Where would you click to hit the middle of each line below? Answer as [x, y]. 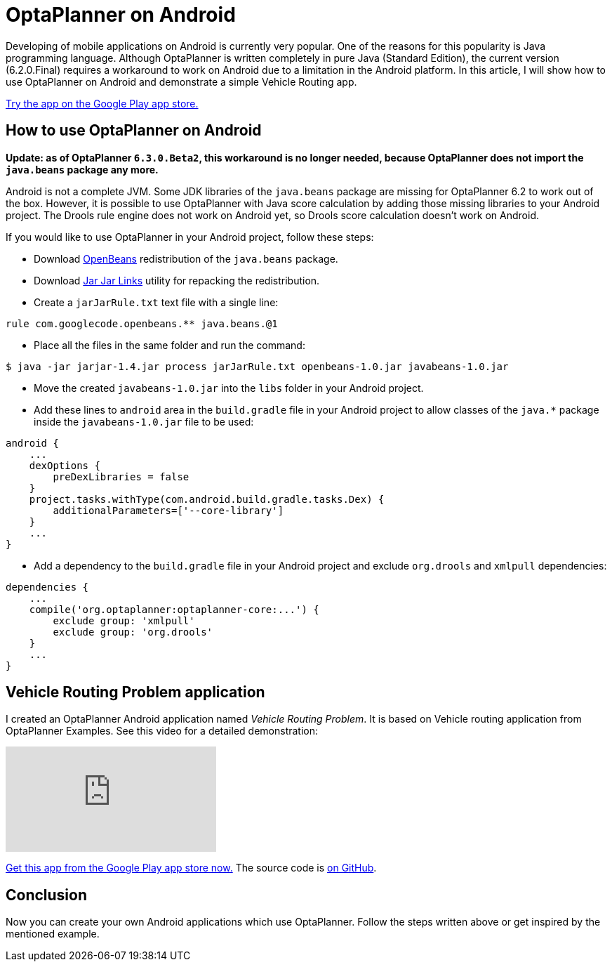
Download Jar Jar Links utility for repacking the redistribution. [177, 280]
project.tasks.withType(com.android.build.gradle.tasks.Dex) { [207, 499]
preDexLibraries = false [121, 476]
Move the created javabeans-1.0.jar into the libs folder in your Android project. [229, 388]
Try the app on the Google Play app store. [102, 103]
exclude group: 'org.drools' [133, 632]
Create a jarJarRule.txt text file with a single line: [156, 302]
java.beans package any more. [82, 169]
